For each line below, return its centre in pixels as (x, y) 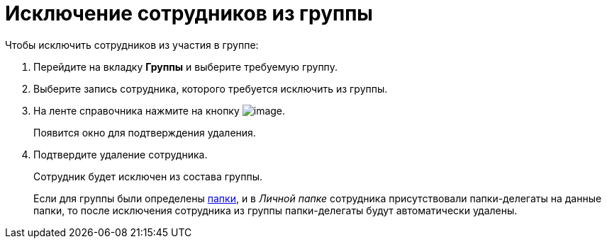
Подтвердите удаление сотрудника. (121, 154)
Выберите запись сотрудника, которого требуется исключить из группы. (211, 88)
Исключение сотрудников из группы (189, 13)
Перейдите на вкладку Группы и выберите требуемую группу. (185, 66)
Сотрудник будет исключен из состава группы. (148, 176)
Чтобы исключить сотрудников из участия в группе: (132, 45)
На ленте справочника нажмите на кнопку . (160, 110)
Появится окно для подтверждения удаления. (145, 132)
